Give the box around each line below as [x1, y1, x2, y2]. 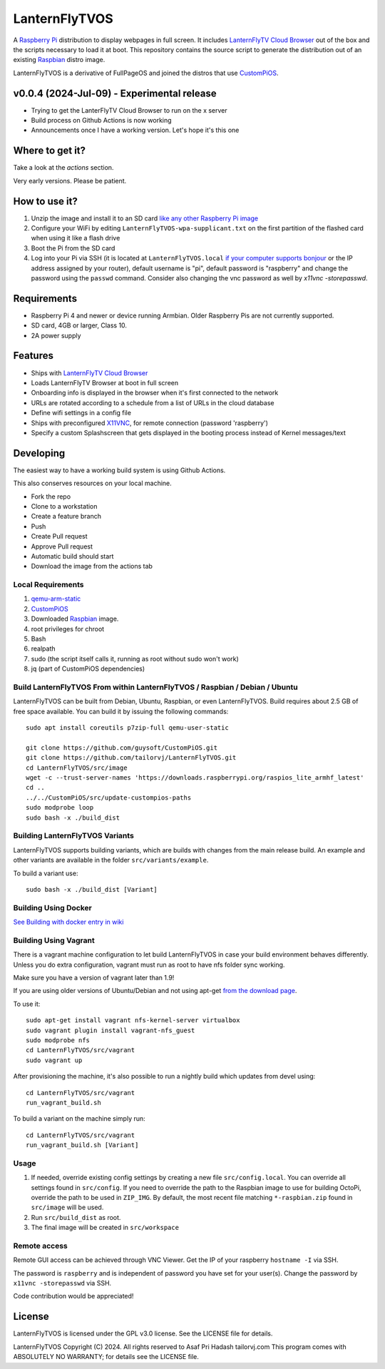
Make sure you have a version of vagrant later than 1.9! [13, 974, 175, 982]
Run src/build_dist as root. [31, 1213, 121, 1221]
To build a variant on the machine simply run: [13, 1114, 145, 1123]
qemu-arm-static [31, 594, 81, 603]
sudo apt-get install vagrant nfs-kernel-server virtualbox [26, 1017, 240, 1024]
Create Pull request [31, 532, 88, 541]
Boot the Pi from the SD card [31, 243, 115, 253]
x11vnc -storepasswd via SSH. [13, 1279, 112, 1288]
